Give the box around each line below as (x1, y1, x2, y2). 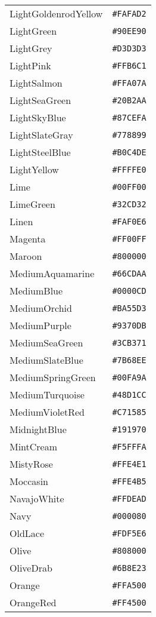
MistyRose (10, 457, 53, 471)
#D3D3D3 (112, 43, 146, 53)
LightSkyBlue (10, 110, 66, 124)
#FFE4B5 (112, 476, 146, 486)
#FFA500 (112, 580, 146, 590)
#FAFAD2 (112, 8, 146, 19)
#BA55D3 (112, 303, 146, 313)
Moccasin (10, 474, 48, 488)
